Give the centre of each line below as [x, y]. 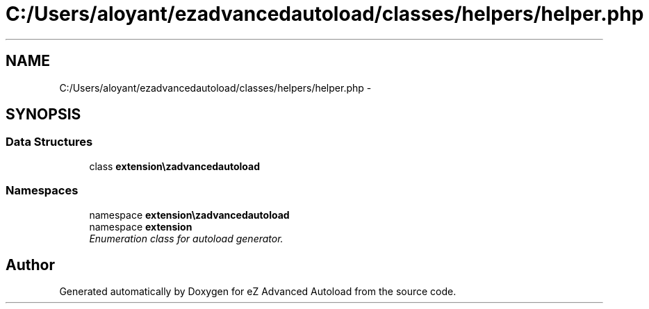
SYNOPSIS [43, 115]
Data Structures [49, 142]
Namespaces [42, 191]
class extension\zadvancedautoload [174, 166]
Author [30, 265]
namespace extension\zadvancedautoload [189, 215]
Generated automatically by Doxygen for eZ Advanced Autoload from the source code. [258, 292]
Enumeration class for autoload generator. [186, 238]
